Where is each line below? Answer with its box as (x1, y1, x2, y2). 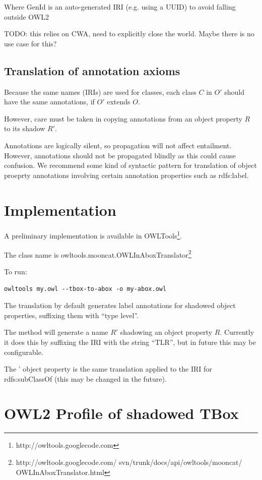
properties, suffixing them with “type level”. (4, 310, 139, 320)
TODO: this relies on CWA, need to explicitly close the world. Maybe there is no (4, 28, 254, 39)
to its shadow (4, 123, 45, 134)
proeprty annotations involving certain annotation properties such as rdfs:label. (4, 169, 249, 180)
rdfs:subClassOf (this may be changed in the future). (4, 373, 167, 384)
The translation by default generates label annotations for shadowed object (4, 300, 236, 311)
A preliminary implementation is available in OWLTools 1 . (4, 229, 182, 241)
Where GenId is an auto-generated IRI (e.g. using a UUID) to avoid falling (4, 2, 236, 12)
